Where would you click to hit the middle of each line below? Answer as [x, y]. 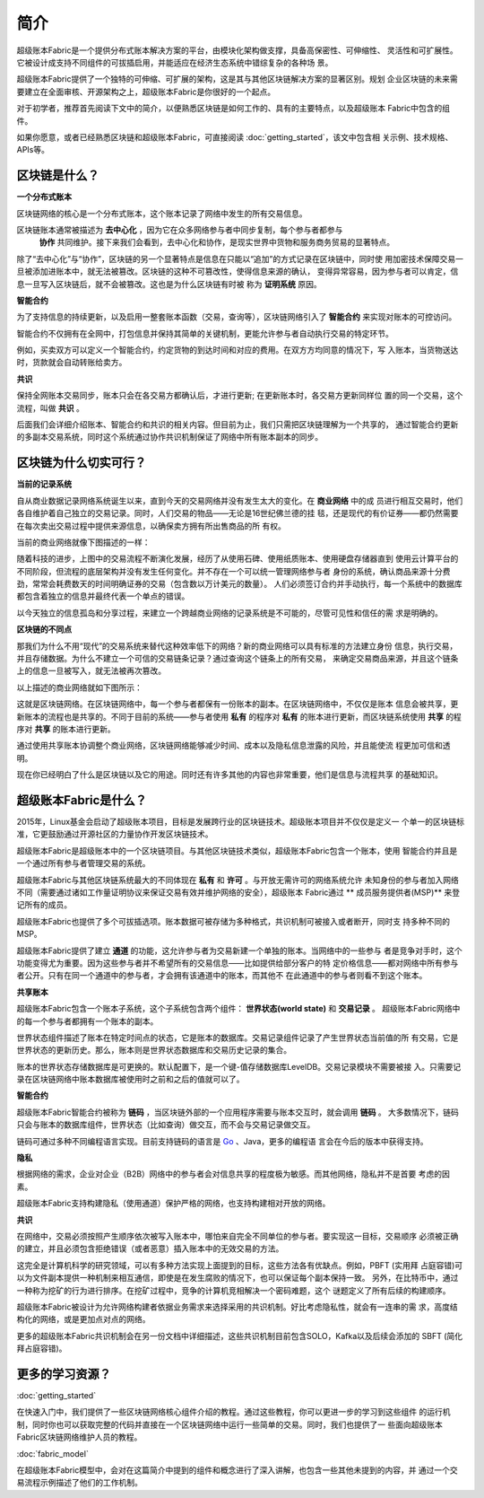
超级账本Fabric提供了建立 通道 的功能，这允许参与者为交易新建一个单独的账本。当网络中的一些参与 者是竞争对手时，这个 [239, 950]
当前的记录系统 [44, 484]
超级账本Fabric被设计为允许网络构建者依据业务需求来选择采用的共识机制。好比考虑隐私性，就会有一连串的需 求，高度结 [238, 1307]
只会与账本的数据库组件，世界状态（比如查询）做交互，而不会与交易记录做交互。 [166, 1125]
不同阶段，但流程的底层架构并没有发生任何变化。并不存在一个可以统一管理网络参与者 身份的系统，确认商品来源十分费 [233, 571]
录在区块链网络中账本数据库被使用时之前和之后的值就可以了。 [130, 1079]
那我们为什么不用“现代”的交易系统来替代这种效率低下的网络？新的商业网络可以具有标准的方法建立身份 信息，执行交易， [237, 645]
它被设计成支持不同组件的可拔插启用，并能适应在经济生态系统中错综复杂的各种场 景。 [175, 62]
